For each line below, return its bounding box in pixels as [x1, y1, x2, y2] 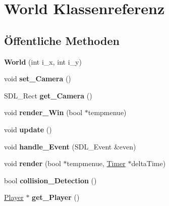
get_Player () [32, 192, 80, 202]
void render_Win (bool [4, 107, 83, 118]
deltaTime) [131, 158, 166, 169]
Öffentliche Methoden [4, 32, 120, 48]
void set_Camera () [4, 73, 71, 84]
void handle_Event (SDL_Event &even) [4, 141, 136, 151]
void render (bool [4, 158, 61, 169]
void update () [4, 124, 52, 134]
